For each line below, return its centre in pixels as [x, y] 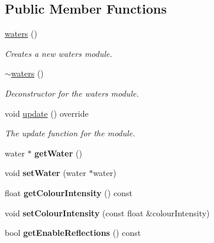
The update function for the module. [70, 133]
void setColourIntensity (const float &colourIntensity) [107, 212]
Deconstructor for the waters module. [72, 93]
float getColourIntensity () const [69, 192]
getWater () [58, 153]
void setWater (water [46, 173]
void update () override [47, 113]
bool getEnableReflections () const [73, 233]
